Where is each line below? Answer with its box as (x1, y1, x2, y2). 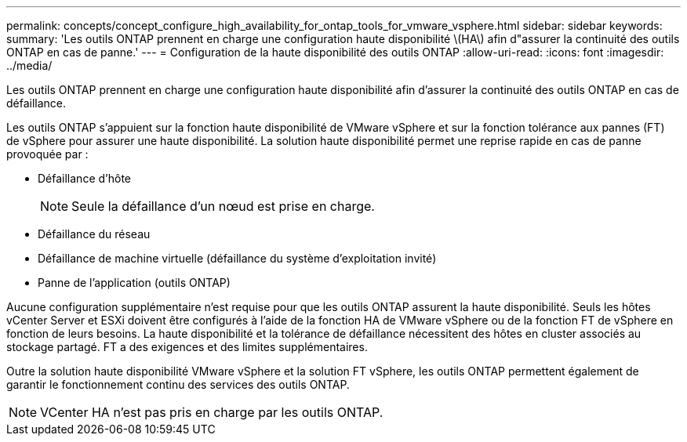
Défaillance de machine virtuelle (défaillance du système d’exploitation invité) (38, 252, 437, 265)
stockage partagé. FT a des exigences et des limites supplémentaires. (6, 340, 368, 353)
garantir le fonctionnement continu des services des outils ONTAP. (6, 378, 350, 391)
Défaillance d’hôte (38, 172, 131, 185)
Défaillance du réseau (38, 227, 151, 241)
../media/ (6, 59, 53, 72)
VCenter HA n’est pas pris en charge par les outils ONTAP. (40, 404, 383, 420)
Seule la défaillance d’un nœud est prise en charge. (71, 198, 375, 214)
